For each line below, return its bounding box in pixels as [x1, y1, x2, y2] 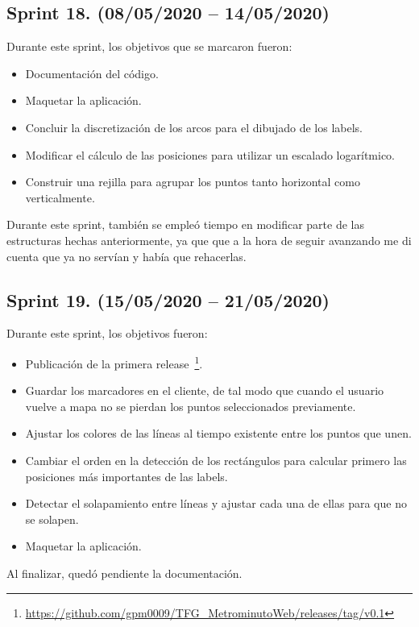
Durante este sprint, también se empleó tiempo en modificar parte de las [6, 216, 364, 233]
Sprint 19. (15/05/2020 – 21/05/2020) [6, 287, 330, 312]
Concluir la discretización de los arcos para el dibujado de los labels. [25, 118, 363, 135]
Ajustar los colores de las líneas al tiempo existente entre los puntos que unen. [25, 425, 412, 442]
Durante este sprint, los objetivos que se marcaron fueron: [6, 38, 292, 55]
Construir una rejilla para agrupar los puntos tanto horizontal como [25, 173, 360, 190]
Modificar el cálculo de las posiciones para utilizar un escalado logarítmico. [25, 146, 395, 163]
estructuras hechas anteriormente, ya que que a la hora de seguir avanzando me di [6, 231, 412, 248]
